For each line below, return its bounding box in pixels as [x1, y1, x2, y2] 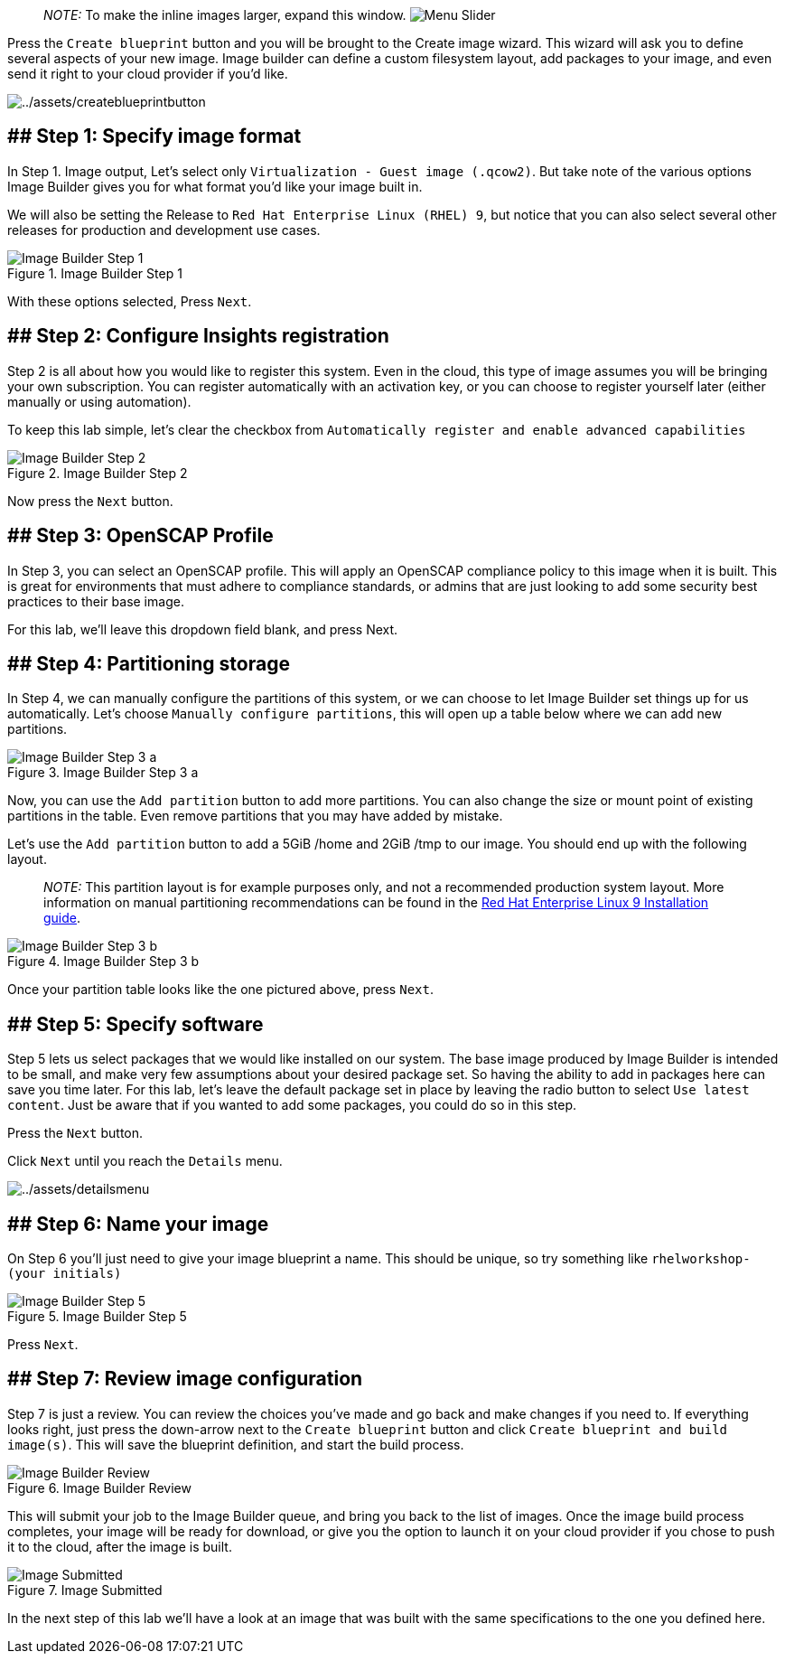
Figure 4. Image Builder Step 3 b [7, 953, 200, 970]
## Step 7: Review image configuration [7, 1367, 363, 1391]
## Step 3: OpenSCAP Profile [7, 524, 274, 548]
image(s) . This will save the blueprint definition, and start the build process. [7, 1436, 464, 1452]
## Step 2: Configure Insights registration [7, 324, 389, 348]
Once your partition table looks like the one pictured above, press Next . [7, 981, 434, 998]
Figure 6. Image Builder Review [7, 1479, 192, 1496]
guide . [43, 910, 81, 926]
